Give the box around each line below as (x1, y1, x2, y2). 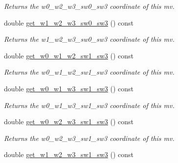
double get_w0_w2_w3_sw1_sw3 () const (4, 116, 134, 127)
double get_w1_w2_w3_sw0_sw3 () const (4, 17, 134, 27)
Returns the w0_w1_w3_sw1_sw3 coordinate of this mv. (4, 100, 175, 110)
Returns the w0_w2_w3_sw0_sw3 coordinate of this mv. (4, 1, 175, 11)
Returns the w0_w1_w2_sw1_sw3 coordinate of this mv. (4, 67, 175, 77)
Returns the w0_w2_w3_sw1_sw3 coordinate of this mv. (4, 133, 175, 143)
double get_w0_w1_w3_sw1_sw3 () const (4, 83, 134, 93)
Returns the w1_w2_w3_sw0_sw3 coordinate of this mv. (4, 34, 175, 44)
